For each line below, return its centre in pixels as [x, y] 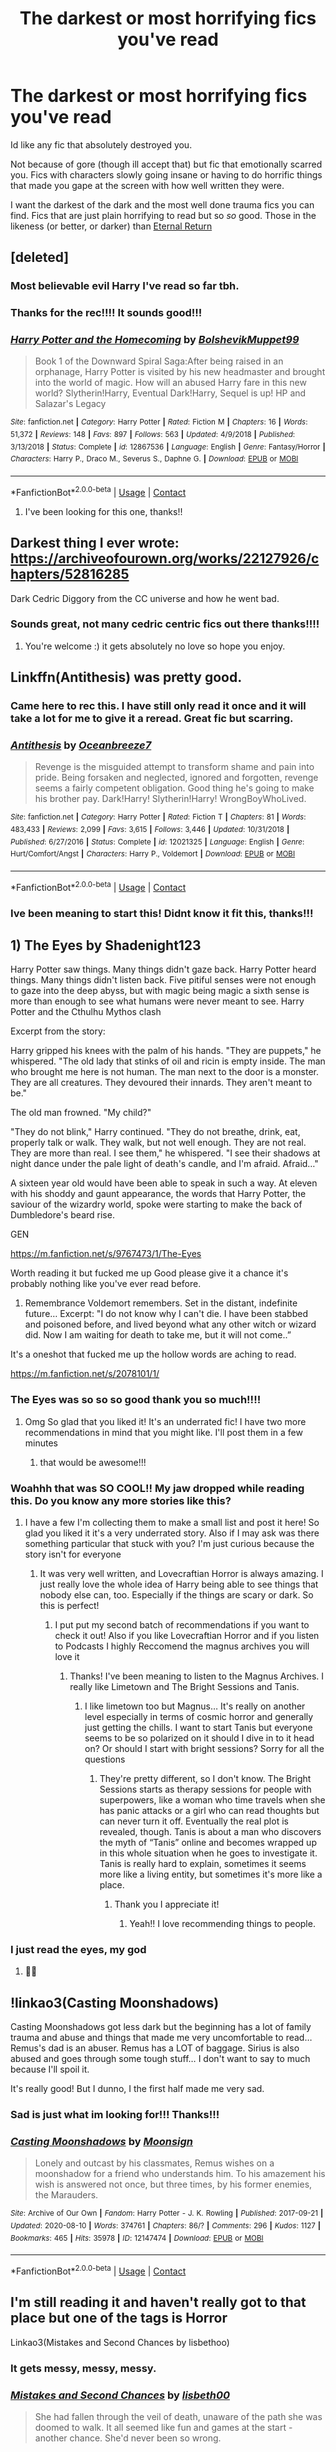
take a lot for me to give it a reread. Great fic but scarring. [152, 719]
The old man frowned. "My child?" [81, 1113]
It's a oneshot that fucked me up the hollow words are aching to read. [153, 1354]
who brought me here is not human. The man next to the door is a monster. [164, 1072]
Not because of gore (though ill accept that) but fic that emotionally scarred [166, 164]
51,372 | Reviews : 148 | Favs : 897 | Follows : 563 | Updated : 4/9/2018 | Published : [153, 435]
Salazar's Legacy [70, 404]
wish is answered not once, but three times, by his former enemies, [173, 2184]
